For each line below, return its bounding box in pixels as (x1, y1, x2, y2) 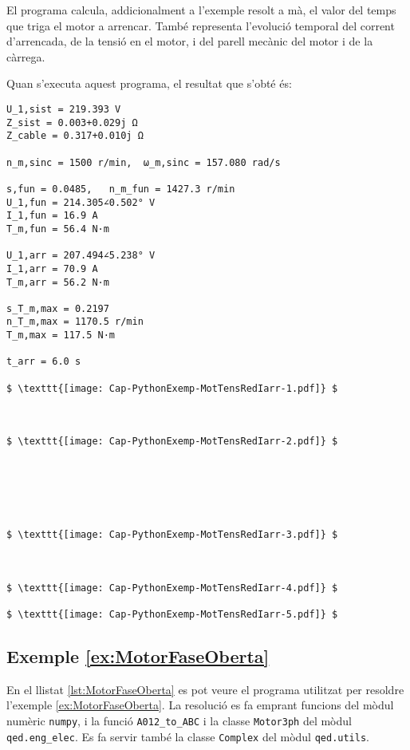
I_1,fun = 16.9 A (6, 210, 98, 222)
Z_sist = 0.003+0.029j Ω (6, 116, 138, 128)
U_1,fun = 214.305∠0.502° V (6, 196, 156, 208)
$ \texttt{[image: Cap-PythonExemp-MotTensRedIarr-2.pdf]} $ (6, 436, 338, 448)
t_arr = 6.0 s (6, 356, 81, 368)
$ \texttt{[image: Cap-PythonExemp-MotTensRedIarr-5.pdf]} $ (6, 608, 338, 620)
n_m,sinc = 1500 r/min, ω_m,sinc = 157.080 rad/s (6, 156, 281, 168)
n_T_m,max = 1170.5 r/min (6, 316, 144, 328)
